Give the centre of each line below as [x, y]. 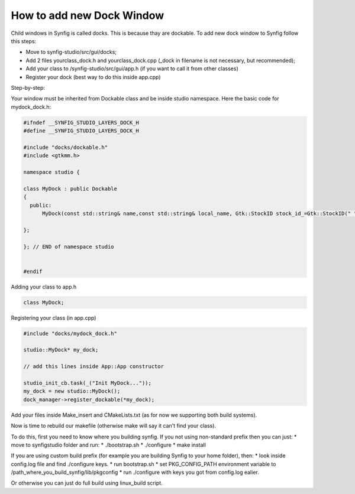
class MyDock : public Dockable [70, 188]
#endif [33, 271]
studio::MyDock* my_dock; [61, 350]
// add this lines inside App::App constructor [93, 367]
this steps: [24, 41]
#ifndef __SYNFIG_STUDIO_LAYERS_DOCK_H [81, 122]
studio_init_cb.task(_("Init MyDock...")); [88, 383]
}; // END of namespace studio [69, 246]
